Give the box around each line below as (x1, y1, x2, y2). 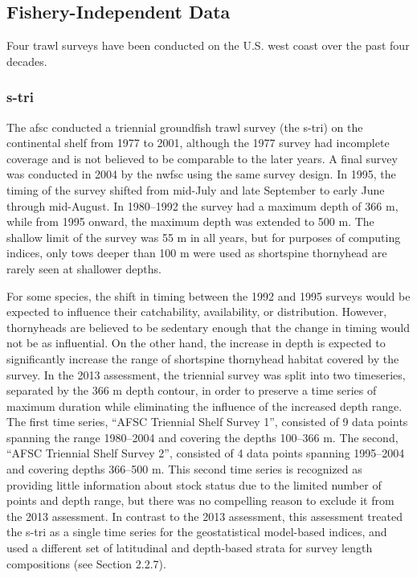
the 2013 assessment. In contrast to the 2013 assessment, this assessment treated (6, 507, 403, 524)
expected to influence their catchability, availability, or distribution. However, (6, 303, 387, 320)
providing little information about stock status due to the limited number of (6, 476, 382, 493)
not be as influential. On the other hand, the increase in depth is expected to (6, 334, 386, 351)
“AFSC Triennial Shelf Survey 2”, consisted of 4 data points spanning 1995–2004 (6, 445, 405, 461)
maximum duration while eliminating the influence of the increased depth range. (6, 397, 403, 414)
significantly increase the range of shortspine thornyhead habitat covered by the (6, 350, 399, 367)
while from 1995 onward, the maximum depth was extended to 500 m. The (6, 213, 374, 230)
